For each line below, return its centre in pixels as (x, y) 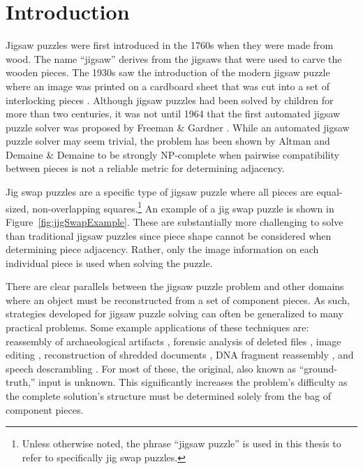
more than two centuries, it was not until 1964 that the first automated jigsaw (173, 114)
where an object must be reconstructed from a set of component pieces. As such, (178, 300)
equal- (329, 192)
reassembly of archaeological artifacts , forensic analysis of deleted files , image (173, 341)
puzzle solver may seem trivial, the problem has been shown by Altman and (168, 141)
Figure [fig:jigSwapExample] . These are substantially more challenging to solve (175, 221)
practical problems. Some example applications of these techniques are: (157, 327)
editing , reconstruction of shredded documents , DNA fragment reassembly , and (180, 355)
